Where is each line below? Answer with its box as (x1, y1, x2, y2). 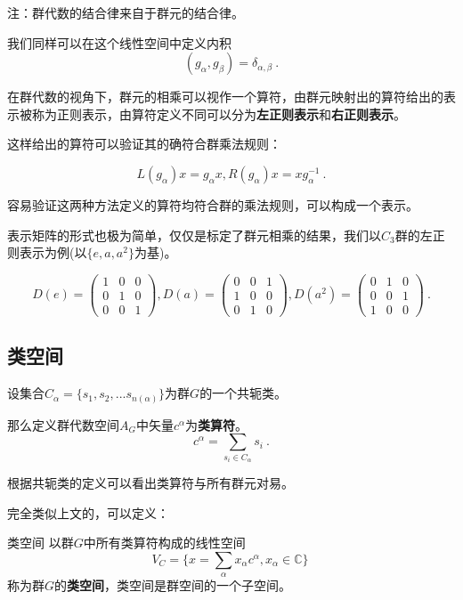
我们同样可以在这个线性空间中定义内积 (7, 33, 231, 52)
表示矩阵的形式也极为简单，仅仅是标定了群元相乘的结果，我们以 (7, 225, 381, 244)
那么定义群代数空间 (7, 415, 119, 434)
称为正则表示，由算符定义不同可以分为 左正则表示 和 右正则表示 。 (31, 104, 406, 123)
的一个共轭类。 (199, 384, 288, 402)
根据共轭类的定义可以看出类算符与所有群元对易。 (7, 474, 294, 492)
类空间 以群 (7, 533, 74, 552)
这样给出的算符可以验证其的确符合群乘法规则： (7, 134, 281, 153)
